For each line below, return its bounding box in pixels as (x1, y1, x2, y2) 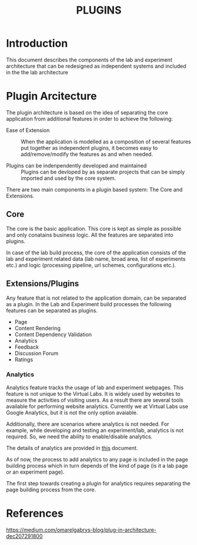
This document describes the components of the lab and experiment (6, 56, 172, 63)
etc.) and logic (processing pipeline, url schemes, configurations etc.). (6, 261, 176, 268)
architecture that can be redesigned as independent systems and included (6, 63, 186, 70)
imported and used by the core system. (21, 175, 116, 182)
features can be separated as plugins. (6, 307, 98, 314)
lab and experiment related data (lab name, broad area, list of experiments (6, 255, 186, 262)
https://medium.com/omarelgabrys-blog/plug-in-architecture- (6, 526, 157, 533)
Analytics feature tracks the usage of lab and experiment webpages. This (6, 384, 184, 391)
